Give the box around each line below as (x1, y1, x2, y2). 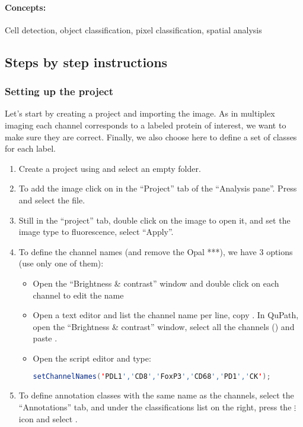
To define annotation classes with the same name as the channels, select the (18, 389, 294, 401)
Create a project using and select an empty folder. (18, 162, 201, 174)
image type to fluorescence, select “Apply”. (18, 225, 174, 238)
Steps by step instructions (5, 52, 168, 71)
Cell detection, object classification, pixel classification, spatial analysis (5, 23, 262, 36)
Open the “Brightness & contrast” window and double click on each (33, 277, 279, 289)
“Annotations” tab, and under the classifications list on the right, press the (18, 400, 292, 413)
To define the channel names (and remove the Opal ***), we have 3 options (18, 245, 293, 258)
